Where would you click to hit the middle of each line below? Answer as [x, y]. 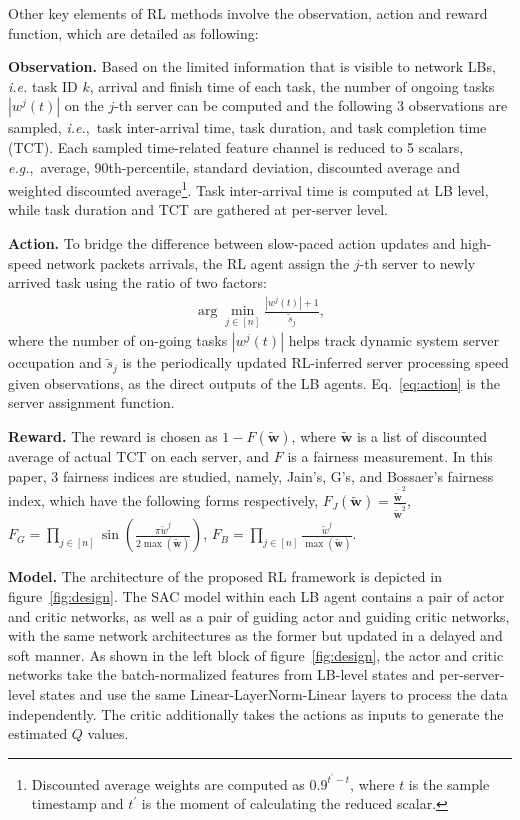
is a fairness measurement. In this [390, 456]
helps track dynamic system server [394, 340]
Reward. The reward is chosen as [113, 436]
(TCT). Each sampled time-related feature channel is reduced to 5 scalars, [236, 146]
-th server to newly [417, 262]
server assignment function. [91, 402]
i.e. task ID [43, 85]
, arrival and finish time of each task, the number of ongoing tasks [292, 85]
